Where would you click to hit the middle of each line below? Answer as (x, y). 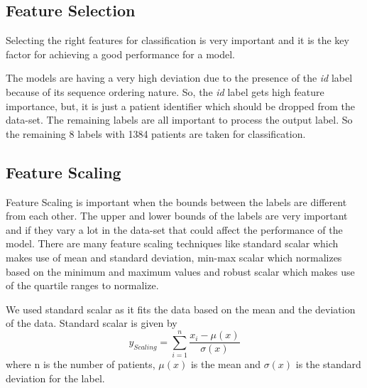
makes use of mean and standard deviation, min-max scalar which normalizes (174, 257)
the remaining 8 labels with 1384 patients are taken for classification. (156, 133)
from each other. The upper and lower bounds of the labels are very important (177, 216)
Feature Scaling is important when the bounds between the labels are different (176, 201)
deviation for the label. (55, 378)
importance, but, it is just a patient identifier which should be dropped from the (181, 106)
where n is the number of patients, (81, 364)
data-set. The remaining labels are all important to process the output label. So (179, 120)
